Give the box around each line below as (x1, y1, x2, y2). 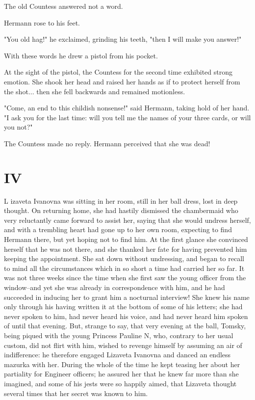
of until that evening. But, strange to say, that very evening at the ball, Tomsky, (4, 320, 246, 331)
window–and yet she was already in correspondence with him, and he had (4, 282, 225, 292)
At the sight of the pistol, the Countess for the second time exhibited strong (4, 67, 233, 77)
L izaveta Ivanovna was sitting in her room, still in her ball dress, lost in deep (4, 195, 238, 206)
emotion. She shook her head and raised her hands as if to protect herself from (4, 76, 240, 86)
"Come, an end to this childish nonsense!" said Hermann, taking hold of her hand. (4, 103, 250, 113)
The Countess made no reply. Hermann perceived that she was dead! (4, 138, 210, 148)
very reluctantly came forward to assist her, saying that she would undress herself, (4, 214, 251, 225)
